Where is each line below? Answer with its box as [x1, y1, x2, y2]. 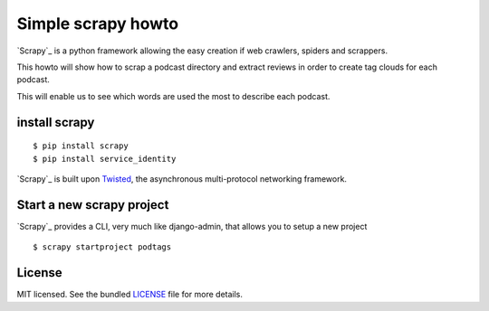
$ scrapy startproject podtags [33, 242, 172, 252]
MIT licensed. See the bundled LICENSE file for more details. [16, 289, 244, 300]
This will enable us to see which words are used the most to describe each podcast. [16, 90, 331, 101]
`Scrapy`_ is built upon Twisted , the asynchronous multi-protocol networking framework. [16, 173, 348, 184]
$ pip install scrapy [33, 141, 129, 151]
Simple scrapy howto [16, 14, 179, 33]
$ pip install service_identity [33, 154, 177, 164]
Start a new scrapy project [16, 197, 169, 212]
